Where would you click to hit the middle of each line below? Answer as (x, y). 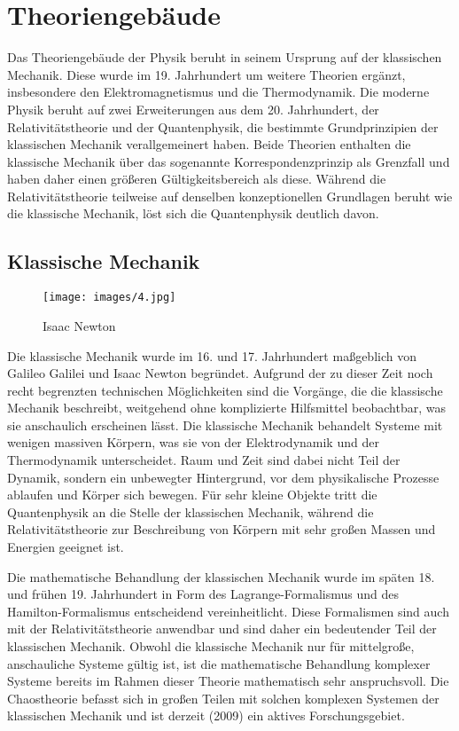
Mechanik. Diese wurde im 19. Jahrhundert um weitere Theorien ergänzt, (206, 74)
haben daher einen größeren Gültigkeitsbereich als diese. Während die (197, 179)
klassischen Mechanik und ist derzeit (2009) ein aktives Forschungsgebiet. (206, 715)
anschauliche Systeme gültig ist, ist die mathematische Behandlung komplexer (219, 663)
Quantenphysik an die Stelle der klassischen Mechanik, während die (191, 511)
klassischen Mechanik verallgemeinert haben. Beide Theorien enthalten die (209, 144)
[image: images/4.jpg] (109, 298)
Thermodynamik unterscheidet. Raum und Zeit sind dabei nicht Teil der (204, 460)
